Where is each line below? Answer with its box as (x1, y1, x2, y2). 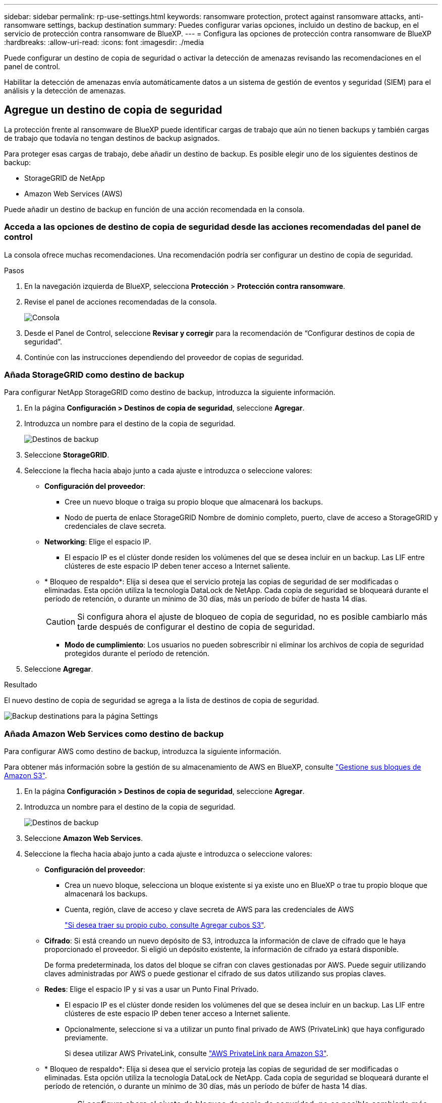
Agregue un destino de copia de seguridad (4, 104, 223, 117)
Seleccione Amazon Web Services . (24, 834, 143, 843)
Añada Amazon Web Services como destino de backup (4, 728, 224, 739)
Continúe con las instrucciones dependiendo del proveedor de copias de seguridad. (24, 353, 304, 362)
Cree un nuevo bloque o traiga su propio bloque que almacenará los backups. (65, 497, 323, 507)
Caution (46, 617, 76, 627)
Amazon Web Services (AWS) (24, 189, 123, 198)
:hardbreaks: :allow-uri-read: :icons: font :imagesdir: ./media (4, 38, 204, 46)
